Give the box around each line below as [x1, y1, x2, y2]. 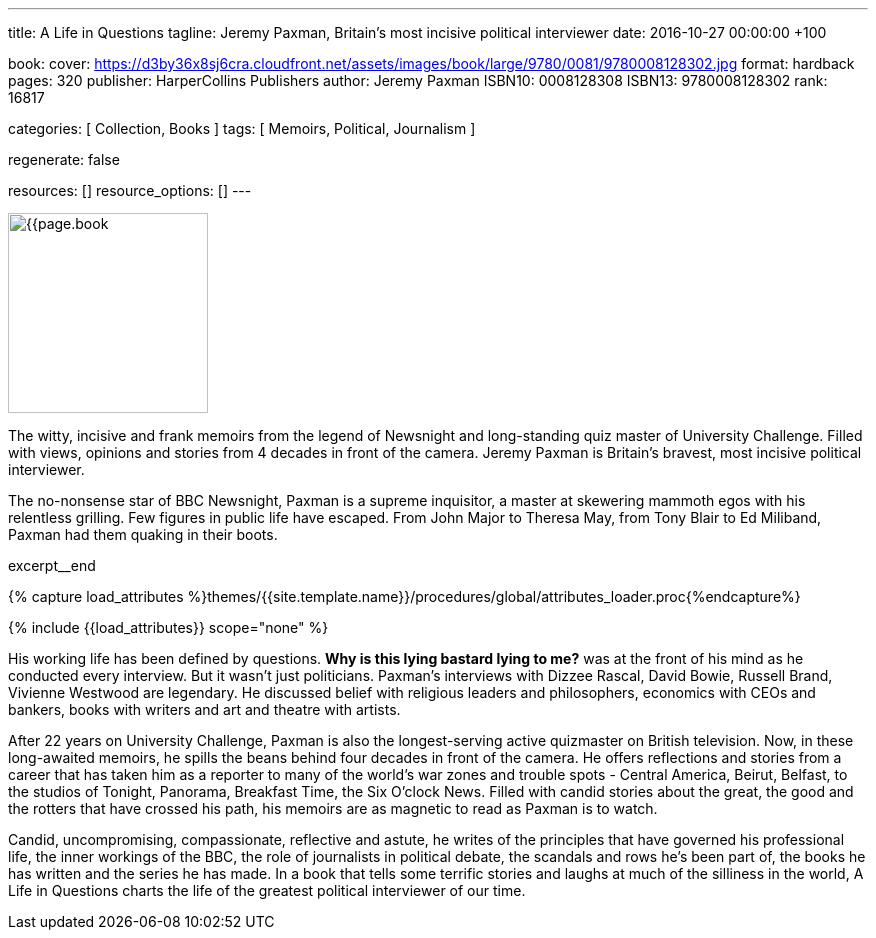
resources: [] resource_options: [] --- [8, 182, 252, 199]
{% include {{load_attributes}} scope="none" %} [8, 619, 329, 636]
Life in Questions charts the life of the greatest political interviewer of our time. [8, 882, 526, 899]
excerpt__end [8, 557, 96, 574]
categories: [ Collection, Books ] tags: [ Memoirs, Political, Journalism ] [8, 120, 476, 137]
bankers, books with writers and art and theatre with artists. [8, 701, 401, 718]
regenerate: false [8, 151, 120, 168]
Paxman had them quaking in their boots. [8, 526, 278, 543]
